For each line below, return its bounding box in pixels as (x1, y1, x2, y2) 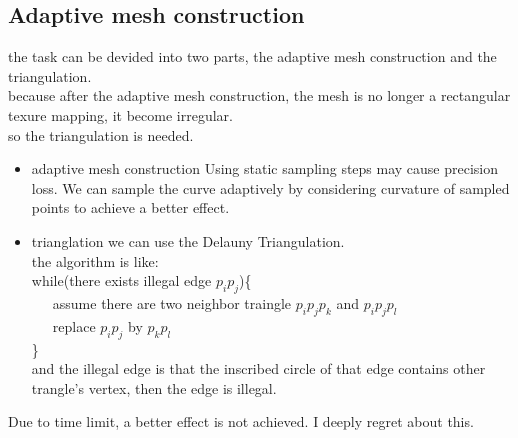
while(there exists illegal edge (31, 270, 212, 291)
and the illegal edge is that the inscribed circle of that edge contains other (31, 358, 486, 379)
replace (52, 315, 96, 336)
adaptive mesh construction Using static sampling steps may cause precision (31, 158, 499, 179)
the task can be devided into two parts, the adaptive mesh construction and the (8, 46, 497, 67)
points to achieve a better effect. (31, 197, 230, 218)
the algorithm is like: (31, 250, 159, 271)
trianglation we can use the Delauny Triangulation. (31, 230, 345, 251)
